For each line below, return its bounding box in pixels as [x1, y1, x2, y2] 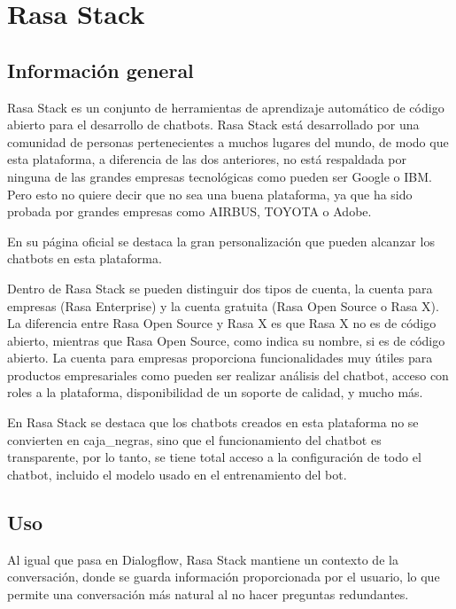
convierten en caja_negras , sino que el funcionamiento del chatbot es [7, 430, 382, 449]
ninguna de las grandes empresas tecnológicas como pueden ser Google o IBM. [7, 167, 432, 185]
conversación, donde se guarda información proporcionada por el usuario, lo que [7, 567, 440, 586]
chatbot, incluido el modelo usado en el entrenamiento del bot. [7, 465, 347, 483]
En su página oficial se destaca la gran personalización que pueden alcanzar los [7, 231, 435, 250]
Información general [7, 56, 194, 83]
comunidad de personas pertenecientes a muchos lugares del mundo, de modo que [7, 132, 449, 151]
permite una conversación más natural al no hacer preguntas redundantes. [7, 584, 409, 603]
